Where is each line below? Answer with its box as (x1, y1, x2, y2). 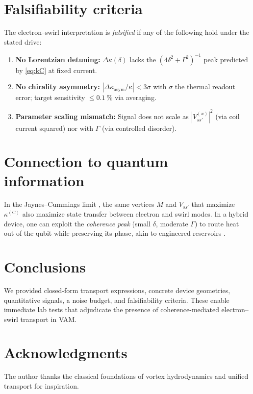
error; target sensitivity (15, 92, 85, 102)
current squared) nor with (15, 123, 93, 133)
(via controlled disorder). (101, 123, 177, 133)
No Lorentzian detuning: (15, 54, 101, 64)
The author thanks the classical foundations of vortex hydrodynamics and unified (4, 371, 249, 381)
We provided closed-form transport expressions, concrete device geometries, (4, 285, 230, 295)
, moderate (155, 218, 188, 228)
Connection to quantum (4, 151, 168, 172)
